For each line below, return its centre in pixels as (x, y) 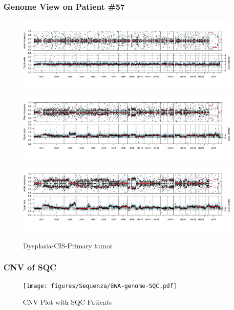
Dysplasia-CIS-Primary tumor (68, 245)
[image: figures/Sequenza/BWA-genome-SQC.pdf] (100, 286)
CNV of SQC (30, 267)
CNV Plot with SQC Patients (67, 302)
